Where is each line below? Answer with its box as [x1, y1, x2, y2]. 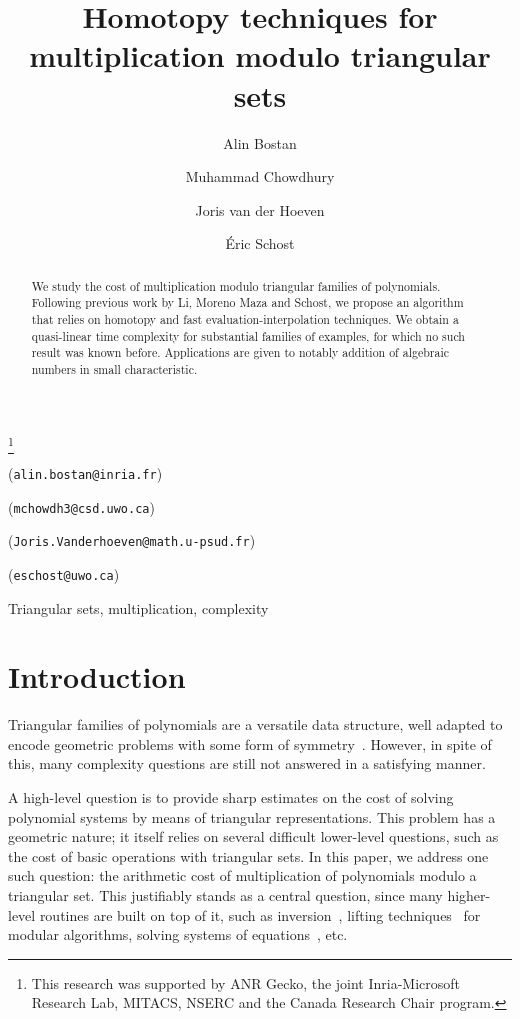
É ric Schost [225, 233, 295, 254]
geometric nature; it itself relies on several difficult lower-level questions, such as [8, 826, 499, 847]
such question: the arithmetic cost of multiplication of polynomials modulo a [8, 865, 477, 886]
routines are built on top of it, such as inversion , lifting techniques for [39, 904, 481, 925]
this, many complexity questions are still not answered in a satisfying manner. [8, 753, 486, 774]
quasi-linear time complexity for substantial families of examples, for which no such [31, 327, 465, 344]
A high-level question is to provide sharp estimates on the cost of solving [8, 787, 454, 808]
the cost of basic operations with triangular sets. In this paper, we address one [8, 845, 489, 866]
